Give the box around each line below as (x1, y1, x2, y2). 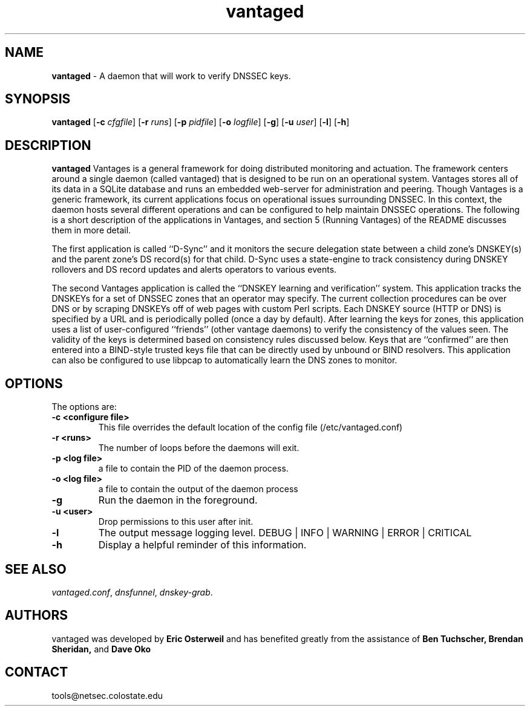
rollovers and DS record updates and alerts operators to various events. (51, 264, 337, 275)
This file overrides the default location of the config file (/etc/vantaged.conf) (98, 422, 403, 433)
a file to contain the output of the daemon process (98, 484, 298, 495)
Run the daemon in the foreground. (98, 494, 258, 507)
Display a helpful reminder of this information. (98, 539, 307, 551)
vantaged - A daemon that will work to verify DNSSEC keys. (51, 70, 291, 81)
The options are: (51, 401, 117, 412)
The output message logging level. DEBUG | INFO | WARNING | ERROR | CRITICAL (98, 527, 472, 539)
